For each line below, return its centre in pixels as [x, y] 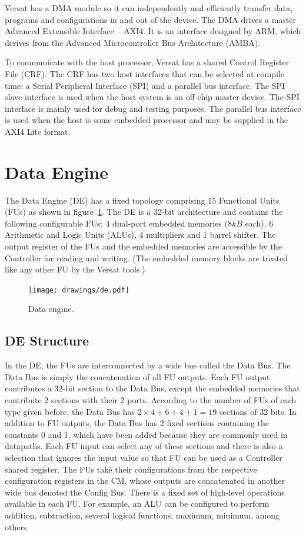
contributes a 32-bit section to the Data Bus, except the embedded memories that [152, 388]
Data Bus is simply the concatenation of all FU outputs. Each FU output [137, 376]
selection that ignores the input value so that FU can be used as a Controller [144, 458]
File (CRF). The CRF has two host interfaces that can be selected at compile [144, 73]
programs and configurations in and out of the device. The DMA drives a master [150, 19]
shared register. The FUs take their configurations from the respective [131, 469]
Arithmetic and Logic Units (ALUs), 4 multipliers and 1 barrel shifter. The [140, 235]
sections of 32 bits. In [258, 411]
